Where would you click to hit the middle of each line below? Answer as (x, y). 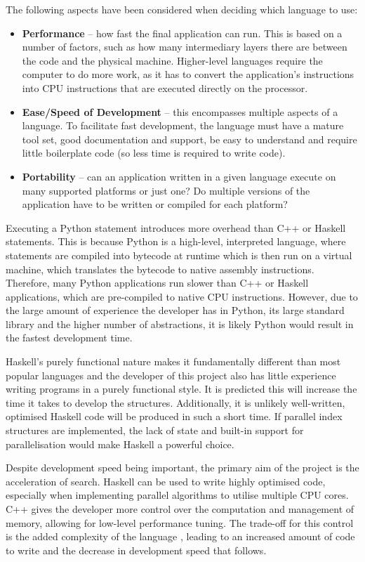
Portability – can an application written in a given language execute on (179, 176)
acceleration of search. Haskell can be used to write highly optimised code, (166, 481)
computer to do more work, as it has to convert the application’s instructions (188, 74)
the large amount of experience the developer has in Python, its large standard (175, 310)
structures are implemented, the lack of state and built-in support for (155, 430)
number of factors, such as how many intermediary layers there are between (185, 47)
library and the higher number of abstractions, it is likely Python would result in (180, 324)
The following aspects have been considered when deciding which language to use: (182, 9)
